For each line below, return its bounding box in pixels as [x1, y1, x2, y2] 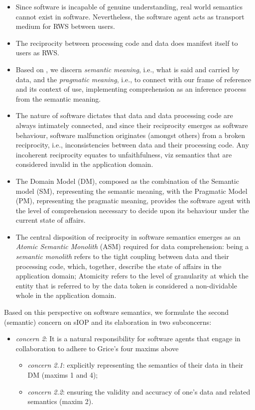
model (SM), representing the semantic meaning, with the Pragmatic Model [15, 185, 248, 196]
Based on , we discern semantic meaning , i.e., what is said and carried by [15, 64, 240, 74]
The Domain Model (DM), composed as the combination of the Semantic [15, 175, 239, 186]
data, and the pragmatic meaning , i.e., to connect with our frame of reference [15, 74, 252, 84]
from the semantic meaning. [15, 93, 101, 104]
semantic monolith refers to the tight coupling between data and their [15, 251, 229, 262]
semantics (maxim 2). [27, 396, 94, 407]
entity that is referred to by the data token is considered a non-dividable [15, 280, 237, 290]
